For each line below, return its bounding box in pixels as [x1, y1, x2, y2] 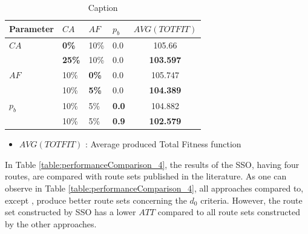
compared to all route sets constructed [157, 206, 300, 218]
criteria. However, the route [200, 193, 303, 206]
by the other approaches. [5, 217, 97, 230]
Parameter [9, 22, 54, 35]
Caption [88, 1, 118, 13]
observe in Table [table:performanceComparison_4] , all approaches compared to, [5, 181, 304, 194]
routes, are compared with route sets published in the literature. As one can [5, 170, 287, 182]
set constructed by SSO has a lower [5, 206, 136, 218]
